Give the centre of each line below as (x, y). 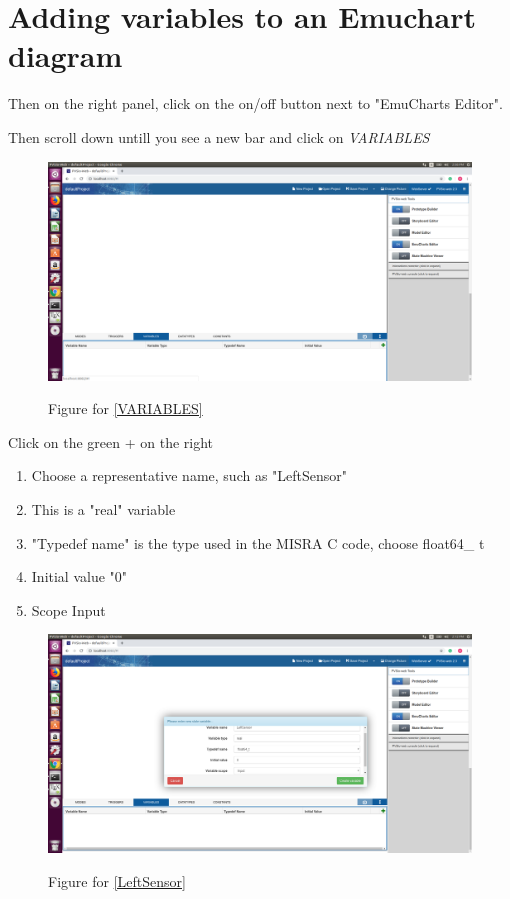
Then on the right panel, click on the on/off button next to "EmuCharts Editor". (255, 103)
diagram (65, 55)
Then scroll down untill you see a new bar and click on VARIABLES (219, 136)
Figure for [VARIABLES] (125, 408)
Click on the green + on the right (111, 441)
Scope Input (68, 609)
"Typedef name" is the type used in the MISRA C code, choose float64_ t (258, 542)
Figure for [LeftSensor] (117, 880)
